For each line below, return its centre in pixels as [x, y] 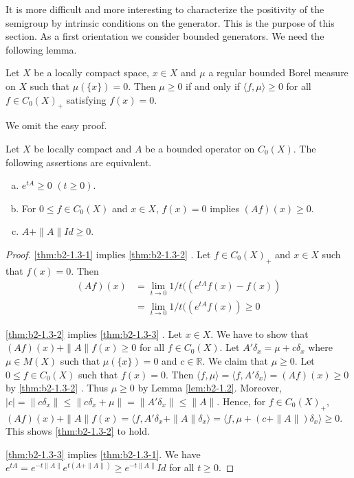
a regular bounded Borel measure [278, 72]
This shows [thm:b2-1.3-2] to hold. [78, 431]
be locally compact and [83, 148]
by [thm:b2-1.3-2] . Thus [57, 388]
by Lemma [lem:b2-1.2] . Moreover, [210, 388]
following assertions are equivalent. [79, 162]
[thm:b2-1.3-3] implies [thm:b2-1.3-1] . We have [103, 454]
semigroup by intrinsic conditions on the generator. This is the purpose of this [170, 22]
